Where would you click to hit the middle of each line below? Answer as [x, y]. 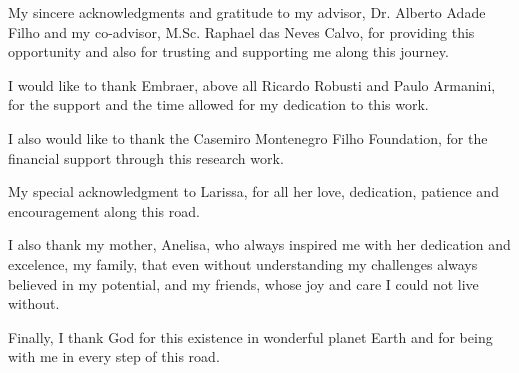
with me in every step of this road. [114, 356]
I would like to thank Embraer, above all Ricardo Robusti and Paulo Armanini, [252, 84]
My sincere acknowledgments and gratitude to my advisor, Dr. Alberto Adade [247, 12]
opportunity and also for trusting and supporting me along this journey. [228, 51]
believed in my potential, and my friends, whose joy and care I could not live [243, 283]
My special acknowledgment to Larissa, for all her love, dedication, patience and [253, 191]
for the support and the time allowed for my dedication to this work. [218, 104]
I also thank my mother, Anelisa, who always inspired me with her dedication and [259, 244]
